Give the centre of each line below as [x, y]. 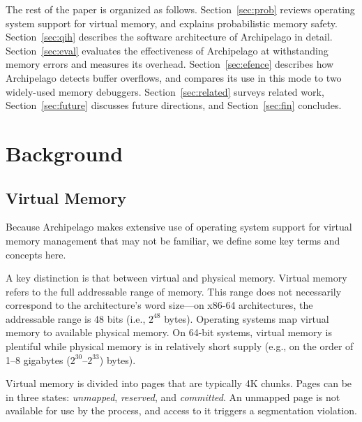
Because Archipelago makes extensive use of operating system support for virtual [179, 227]
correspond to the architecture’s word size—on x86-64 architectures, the [159, 305]
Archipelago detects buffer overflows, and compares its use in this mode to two [174, 77]
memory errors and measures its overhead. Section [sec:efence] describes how [170, 64]
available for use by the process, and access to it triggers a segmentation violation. [181, 410]
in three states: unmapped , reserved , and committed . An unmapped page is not [173, 396]
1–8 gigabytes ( [38, 359]
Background [65, 153]
